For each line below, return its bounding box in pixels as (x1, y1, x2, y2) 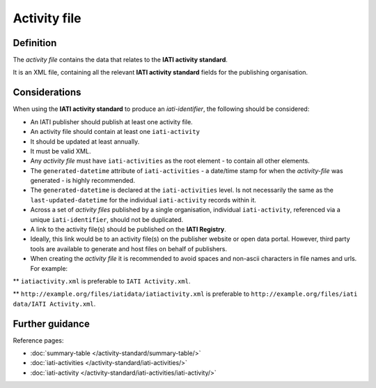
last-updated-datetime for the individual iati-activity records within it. (30, 195, 257, 204)
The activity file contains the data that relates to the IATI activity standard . (13, 56, 228, 64)
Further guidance (13, 318, 90, 329)
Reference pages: (13, 336, 64, 345)
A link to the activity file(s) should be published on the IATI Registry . (30, 225, 226, 234)
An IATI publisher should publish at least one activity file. (30, 117, 193, 126)
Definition (13, 37, 57, 49)
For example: (30, 264, 68, 272)
